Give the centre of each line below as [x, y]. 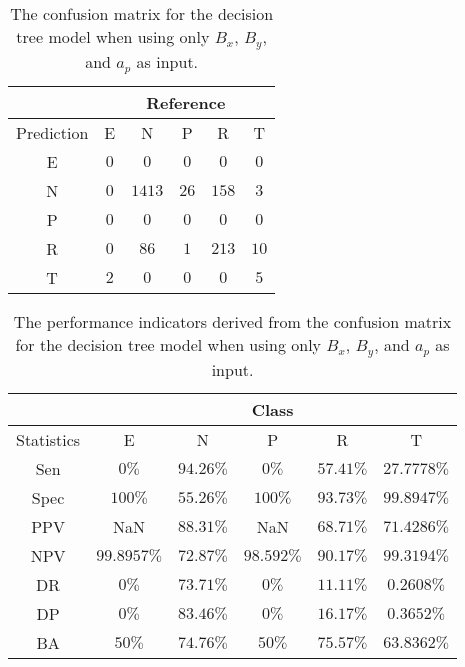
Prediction [52, 132]
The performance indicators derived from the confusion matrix [232, 321]
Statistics [48, 439]
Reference [186, 102]
